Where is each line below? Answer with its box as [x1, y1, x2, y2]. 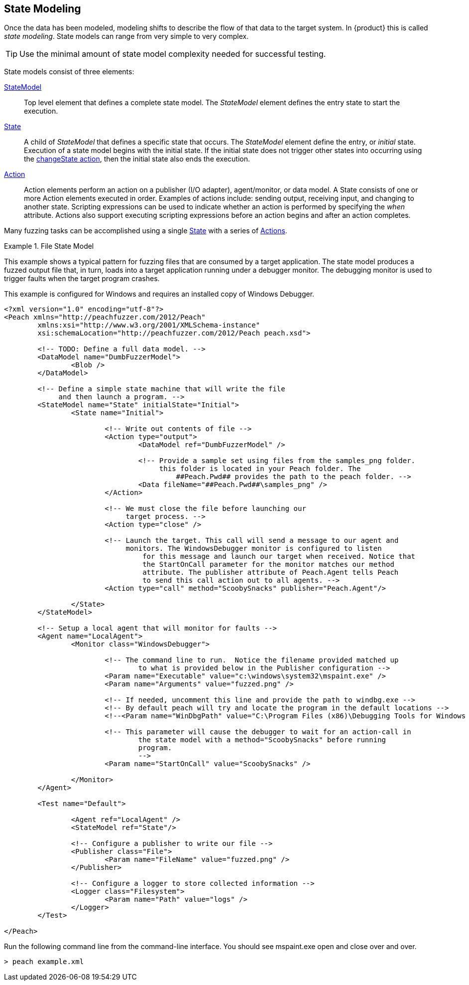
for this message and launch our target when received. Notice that [142, 552, 416, 561]
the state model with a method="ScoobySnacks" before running [138, 736, 386, 744]
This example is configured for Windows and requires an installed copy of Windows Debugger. [4, 290, 315, 299]
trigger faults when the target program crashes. [4, 274, 160, 283]
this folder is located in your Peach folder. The [159, 465, 361, 473]
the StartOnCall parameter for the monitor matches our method [142, 560, 394, 569]
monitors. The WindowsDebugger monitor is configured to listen [125, 544, 382, 553]
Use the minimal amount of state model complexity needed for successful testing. [19, 49, 326, 59]
